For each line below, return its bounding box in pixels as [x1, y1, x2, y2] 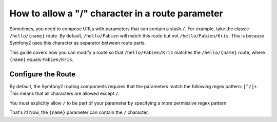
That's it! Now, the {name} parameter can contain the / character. [9, 109, 149, 115]
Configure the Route [9, 70, 76, 78]
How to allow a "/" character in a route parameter [9, 8, 223, 19]
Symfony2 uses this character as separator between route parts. [9, 40, 146, 46]
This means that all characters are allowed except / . [9, 90, 120, 97]
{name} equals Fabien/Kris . [9, 56, 74, 63]
